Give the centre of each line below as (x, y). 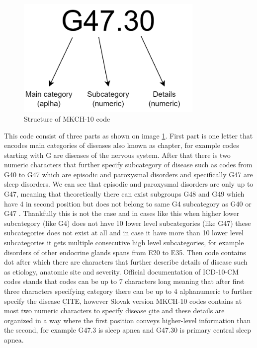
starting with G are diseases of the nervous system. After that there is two (117, 155)
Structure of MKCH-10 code (67, 118)
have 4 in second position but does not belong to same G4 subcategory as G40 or (128, 203)
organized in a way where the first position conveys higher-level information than (128, 320)
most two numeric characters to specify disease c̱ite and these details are (114, 311)
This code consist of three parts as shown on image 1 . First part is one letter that (128, 135)
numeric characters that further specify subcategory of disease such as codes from (128, 165)
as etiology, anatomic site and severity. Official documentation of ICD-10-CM (122, 271)
